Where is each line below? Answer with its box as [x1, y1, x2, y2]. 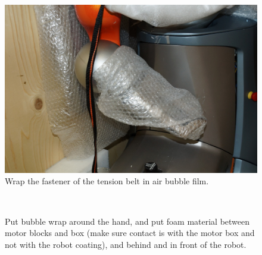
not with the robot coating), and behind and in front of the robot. [5, 238, 247, 250]
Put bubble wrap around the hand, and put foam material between [5, 215, 250, 227]
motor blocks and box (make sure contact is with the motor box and [5, 226, 255, 239]
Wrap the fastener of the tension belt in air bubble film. [5, 175, 209, 187]
